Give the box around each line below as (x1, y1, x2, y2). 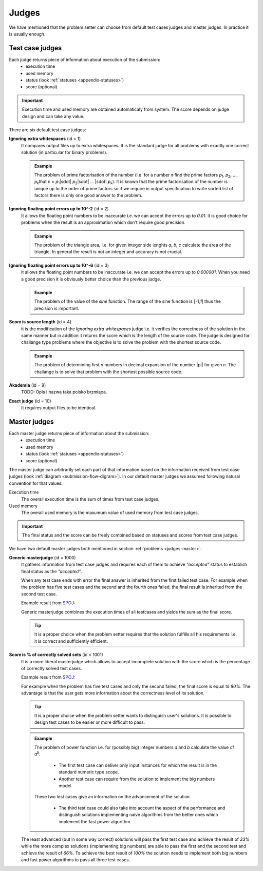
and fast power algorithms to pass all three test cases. (21, 857, 130, 863)
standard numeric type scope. (58, 769, 119, 775)
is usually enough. (9, 31, 46, 37)
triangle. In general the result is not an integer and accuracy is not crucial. (34, 249, 182, 255)
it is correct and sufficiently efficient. (34, 638, 108, 644)
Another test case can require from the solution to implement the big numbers (58, 776, 215, 782)
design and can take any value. (22, 113, 85, 119)
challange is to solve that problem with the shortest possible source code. (34, 369, 183, 375)
